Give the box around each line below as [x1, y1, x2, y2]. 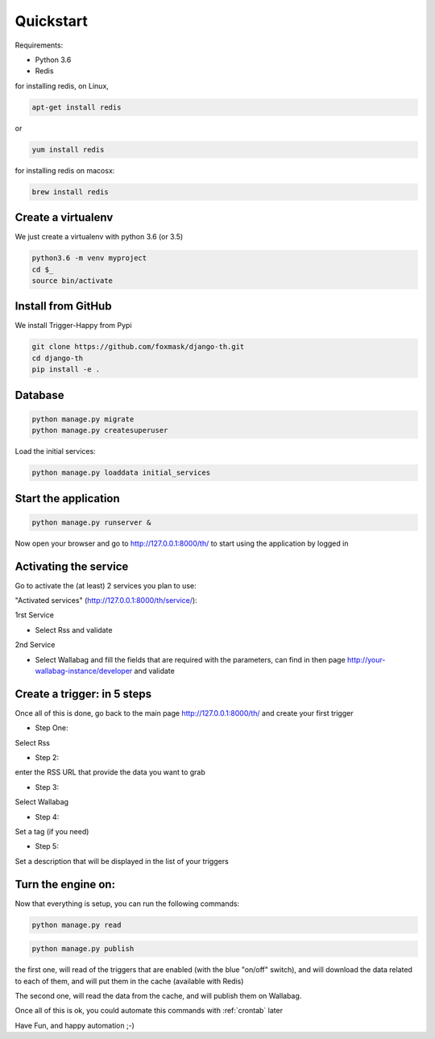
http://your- [346, 655, 386, 664]
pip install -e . [31, 365, 101, 374]
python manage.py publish [31, 944, 135, 954]
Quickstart [14, 12, 89, 30]
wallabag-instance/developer [35, 666, 133, 675]
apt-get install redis [31, 102, 122, 112]
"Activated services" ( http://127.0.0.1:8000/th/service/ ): [14, 596, 197, 605]
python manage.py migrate [31, 414, 135, 423]
